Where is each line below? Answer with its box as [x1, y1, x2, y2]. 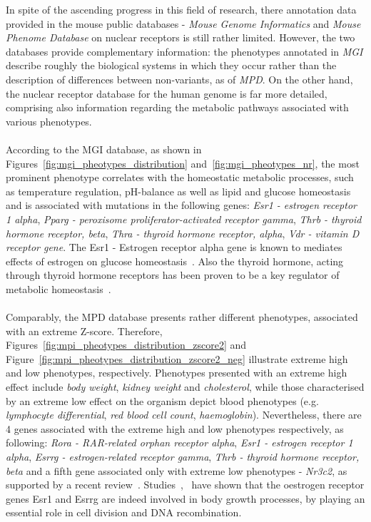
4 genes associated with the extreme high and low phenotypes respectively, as [6, 421, 344, 436]
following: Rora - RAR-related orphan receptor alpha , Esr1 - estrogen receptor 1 [6, 435, 353, 450]
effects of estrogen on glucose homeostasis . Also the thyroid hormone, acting [6, 253, 344, 268]
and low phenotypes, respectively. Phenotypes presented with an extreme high [6, 365, 347, 380]
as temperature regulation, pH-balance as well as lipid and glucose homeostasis [6, 183, 351, 198]
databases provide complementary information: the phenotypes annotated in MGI [6, 43, 363, 58]
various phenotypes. [6, 113, 92, 128]
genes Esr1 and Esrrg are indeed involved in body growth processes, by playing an [6, 491, 365, 506]
